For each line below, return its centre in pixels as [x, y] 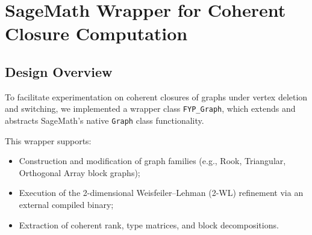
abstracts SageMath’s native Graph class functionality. [105, 121]
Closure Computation [96, 33]
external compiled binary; [66, 205]
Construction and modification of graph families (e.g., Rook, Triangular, [152, 161]
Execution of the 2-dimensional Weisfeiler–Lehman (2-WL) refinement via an [161, 193]
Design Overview [59, 71]
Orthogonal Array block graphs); [80, 172]
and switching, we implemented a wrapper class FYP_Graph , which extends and [150, 108]
